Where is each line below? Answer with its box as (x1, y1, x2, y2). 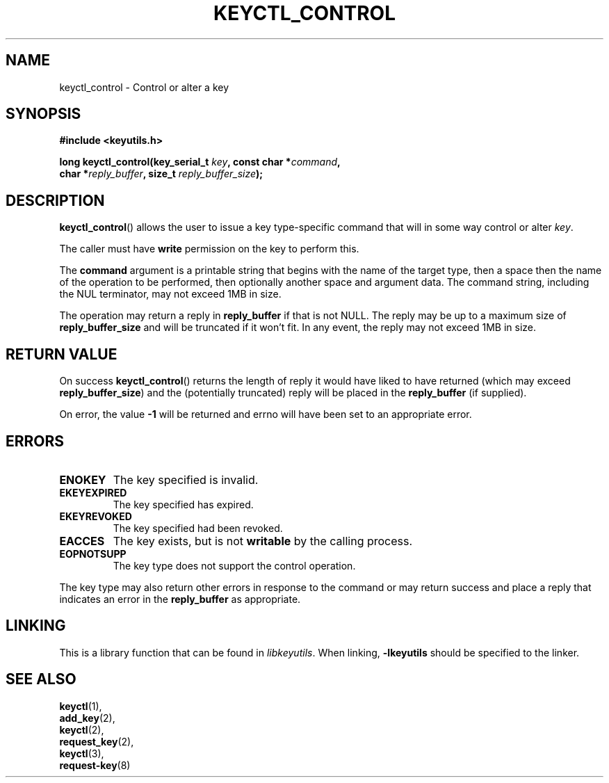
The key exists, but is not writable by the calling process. (113, 533, 413, 548)
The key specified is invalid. (113, 472, 259, 487)
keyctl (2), (59, 723, 104, 736)
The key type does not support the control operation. (113, 559, 356, 572)
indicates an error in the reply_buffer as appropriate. (59, 592, 301, 605)
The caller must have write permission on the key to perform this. (59, 243, 359, 255)
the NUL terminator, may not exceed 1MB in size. (59, 288, 282, 300)
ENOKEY (59, 472, 106, 487)
